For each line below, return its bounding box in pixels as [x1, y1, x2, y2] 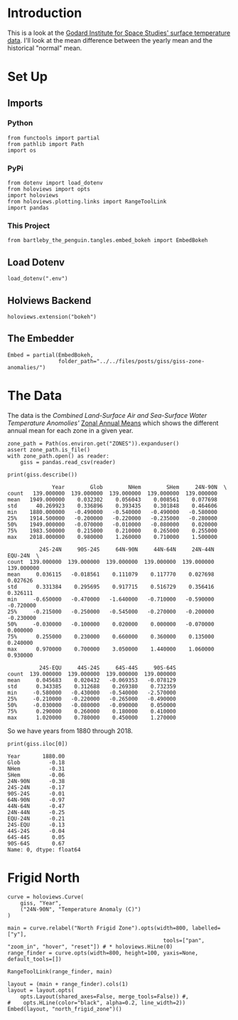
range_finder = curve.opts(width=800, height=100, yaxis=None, [7, 949, 199, 957]
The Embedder [7, 332, 75, 345]
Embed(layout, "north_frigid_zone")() [7, 1005, 122, 1012]
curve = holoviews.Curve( [7, 893, 84, 900]
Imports [7, 97, 43, 109]
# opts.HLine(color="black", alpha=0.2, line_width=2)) [7, 999, 186, 1006]
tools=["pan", [163, 937, 205, 944]
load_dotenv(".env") [7, 275, 69, 283]
